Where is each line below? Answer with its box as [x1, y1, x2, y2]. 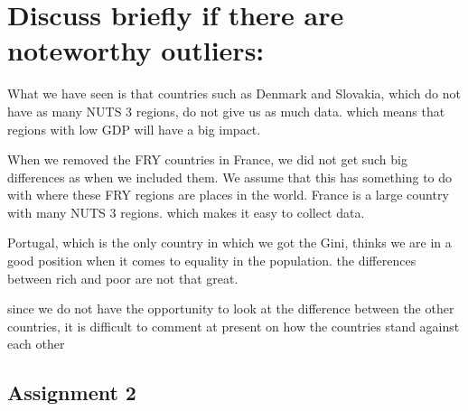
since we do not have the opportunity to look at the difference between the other [7, 299, 454, 318]
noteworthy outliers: [7, 32, 265, 69]
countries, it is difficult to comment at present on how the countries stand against [7, 316, 460, 335]
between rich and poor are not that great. [7, 268, 239, 287]
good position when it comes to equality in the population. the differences [7, 251, 417, 270]
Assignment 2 [7, 378, 136, 406]
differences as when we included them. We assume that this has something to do [7, 167, 453, 186]
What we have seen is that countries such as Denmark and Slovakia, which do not [7, 84, 461, 103]
